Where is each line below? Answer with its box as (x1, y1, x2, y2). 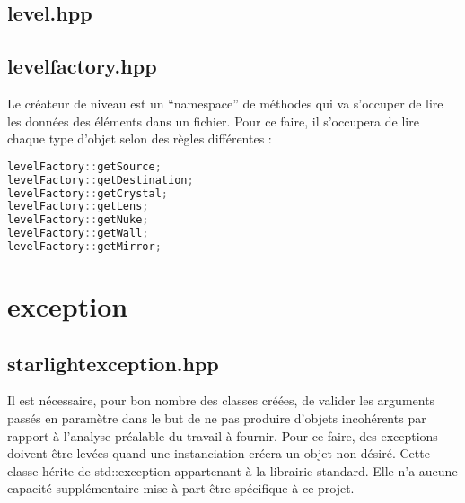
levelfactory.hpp (7, 52, 157, 80)
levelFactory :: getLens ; (7, 200, 149, 213)
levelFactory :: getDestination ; (7, 173, 194, 186)
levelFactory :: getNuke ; (7, 213, 149, 227)
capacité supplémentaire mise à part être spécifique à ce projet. (7, 479, 355, 498)
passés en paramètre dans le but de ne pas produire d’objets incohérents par (7, 409, 426, 428)
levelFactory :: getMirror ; (7, 240, 162, 254)
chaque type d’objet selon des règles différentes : (7, 129, 272, 148)
